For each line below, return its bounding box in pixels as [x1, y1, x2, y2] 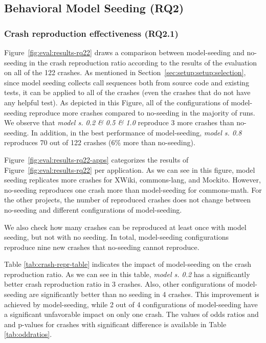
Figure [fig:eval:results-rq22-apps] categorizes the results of [4, 154, 189, 165]
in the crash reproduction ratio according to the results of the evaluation [29, 57, 257, 67]
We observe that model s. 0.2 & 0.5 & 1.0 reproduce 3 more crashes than [4, 117, 234, 128]
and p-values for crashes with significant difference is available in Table [4, 318, 227, 329]
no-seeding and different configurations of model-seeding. [4, 204, 182, 215]
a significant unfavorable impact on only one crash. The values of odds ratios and [4, 309, 259, 319]
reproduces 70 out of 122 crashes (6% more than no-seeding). [4, 137, 195, 148]
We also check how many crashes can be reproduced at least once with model [4, 221, 247, 232]
